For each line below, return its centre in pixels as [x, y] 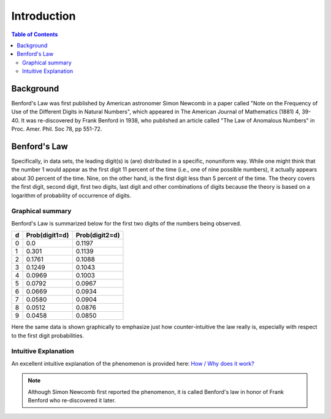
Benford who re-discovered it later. [72, 400]
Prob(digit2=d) [98, 235]
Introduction [44, 16]
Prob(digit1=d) [48, 235]
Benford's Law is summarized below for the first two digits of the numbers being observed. [126, 223]
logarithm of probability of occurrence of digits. [71, 195]
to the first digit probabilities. [48, 335]
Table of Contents [35, 34]
